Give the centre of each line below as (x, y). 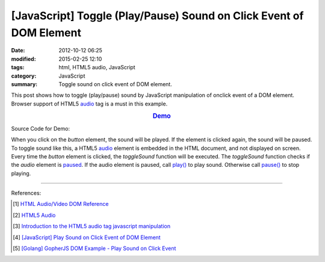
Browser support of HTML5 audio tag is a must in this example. (89, 104)
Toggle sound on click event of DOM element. (116, 84)
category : (24, 76)
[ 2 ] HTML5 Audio (34, 215)
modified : (23, 59)
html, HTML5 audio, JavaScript (97, 67)
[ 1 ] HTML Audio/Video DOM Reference (61, 204)
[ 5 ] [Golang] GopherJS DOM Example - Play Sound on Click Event (94, 248)
